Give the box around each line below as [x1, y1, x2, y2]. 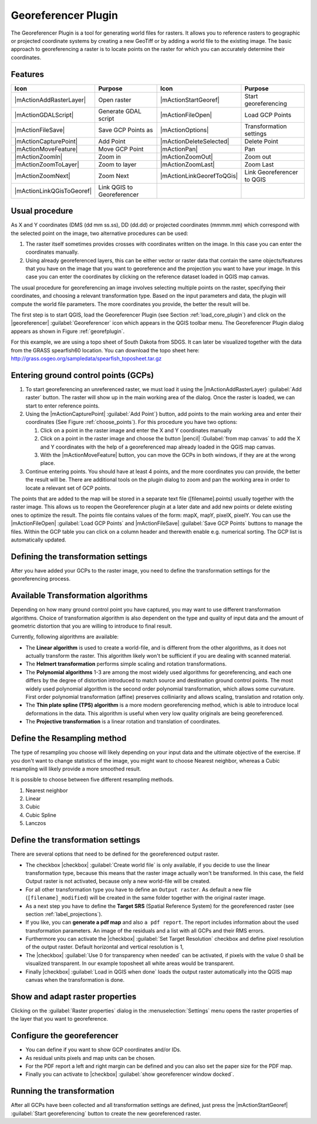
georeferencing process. [11, 576, 70, 583]
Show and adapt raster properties [11, 991, 137, 1001]
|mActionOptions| [160, 126, 209, 134]
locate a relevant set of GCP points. [25, 484, 112, 492]
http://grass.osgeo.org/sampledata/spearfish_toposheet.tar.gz [11, 355, 162, 362]
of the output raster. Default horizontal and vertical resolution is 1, [25, 943, 184, 951]
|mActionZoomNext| [14, 171, 70, 180]
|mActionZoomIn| [14, 153, 63, 161]
